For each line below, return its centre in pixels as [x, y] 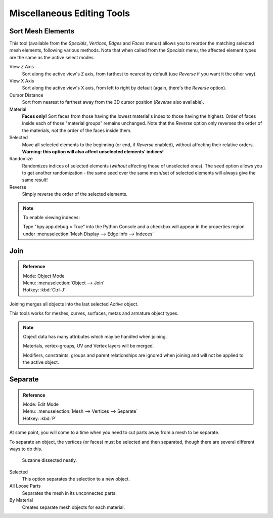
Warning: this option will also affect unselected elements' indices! [93, 151]
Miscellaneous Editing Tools [70, 13]
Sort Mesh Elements [42, 31]
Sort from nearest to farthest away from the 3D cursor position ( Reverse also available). [113, 102]
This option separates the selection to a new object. [76, 479]
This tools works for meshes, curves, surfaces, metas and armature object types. [94, 313]
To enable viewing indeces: [52, 218]
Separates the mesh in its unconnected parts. [70, 493]
